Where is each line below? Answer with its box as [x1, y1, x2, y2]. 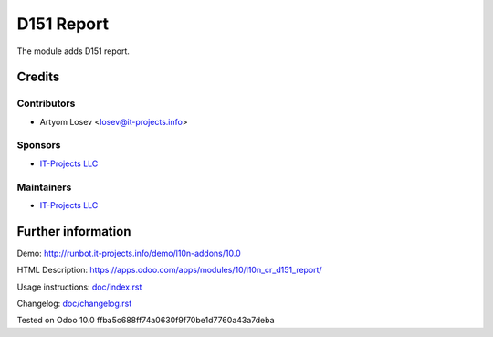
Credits [16, 69, 60, 85]
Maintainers [16, 181, 72, 194]
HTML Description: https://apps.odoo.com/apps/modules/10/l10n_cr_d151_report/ [16, 265, 323, 276]
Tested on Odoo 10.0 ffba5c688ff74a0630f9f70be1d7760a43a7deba [16, 315, 275, 326]
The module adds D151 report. [16, 46, 130, 57]
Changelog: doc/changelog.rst [16, 298, 132, 310]
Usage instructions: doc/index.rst [16, 281, 142, 292]
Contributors [16, 97, 76, 110]
